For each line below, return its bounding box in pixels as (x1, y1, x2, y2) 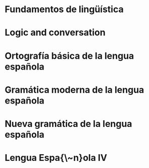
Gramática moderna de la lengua (5, 84, 144, 95)
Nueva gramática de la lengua (5, 118, 132, 129)
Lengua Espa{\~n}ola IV (5, 152, 107, 163)
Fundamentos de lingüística (5, 4, 124, 15)
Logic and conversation (5, 27, 106, 39)
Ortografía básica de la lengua (5, 50, 134, 61)
